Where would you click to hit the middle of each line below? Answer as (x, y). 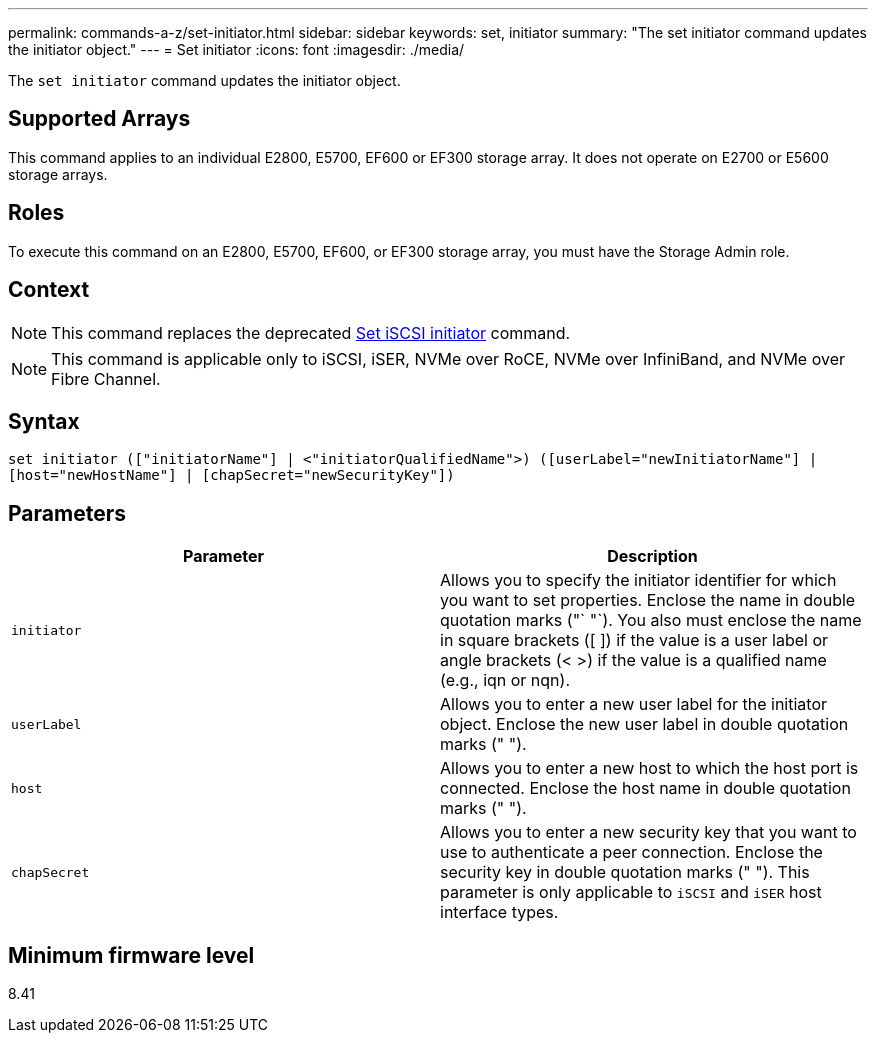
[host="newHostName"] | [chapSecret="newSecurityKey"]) (231, 475)
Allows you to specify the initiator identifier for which (638, 580)
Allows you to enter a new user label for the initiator (634, 704)
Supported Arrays (99, 119)
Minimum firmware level (131, 955)
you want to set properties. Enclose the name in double (648, 600)
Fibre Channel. (106, 378)
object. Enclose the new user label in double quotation (644, 724)
